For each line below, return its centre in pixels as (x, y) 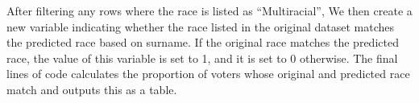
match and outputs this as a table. (92, 89)
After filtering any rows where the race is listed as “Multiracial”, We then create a (209, 10)
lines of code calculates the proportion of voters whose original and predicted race (208, 74)
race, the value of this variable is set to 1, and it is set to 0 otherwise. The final (202, 58)
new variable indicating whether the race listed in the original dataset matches (201, 26)
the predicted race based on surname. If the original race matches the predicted (203, 42)
